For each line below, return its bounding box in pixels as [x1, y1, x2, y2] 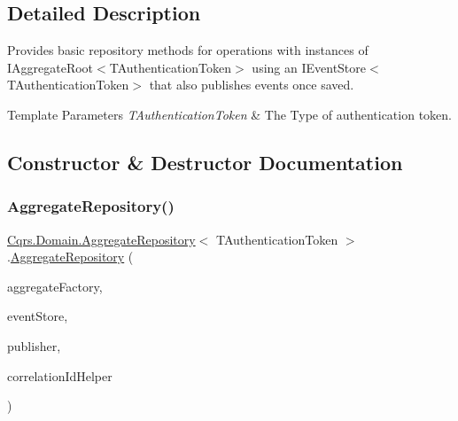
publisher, [7, 336, 61, 355]
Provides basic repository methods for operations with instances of [7, 41, 369, 59]
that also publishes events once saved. [149, 75, 354, 94]
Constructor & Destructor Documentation [7, 148, 403, 175]
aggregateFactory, [7, 277, 103, 295]
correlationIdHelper [7, 366, 113, 385]
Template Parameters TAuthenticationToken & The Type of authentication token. [7, 105, 452, 123]
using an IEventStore [252, 58, 367, 76]
